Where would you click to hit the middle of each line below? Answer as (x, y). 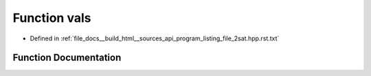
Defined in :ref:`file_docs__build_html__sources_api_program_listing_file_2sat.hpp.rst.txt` (155, 38)
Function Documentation (67, 58)
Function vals (52, 18)
